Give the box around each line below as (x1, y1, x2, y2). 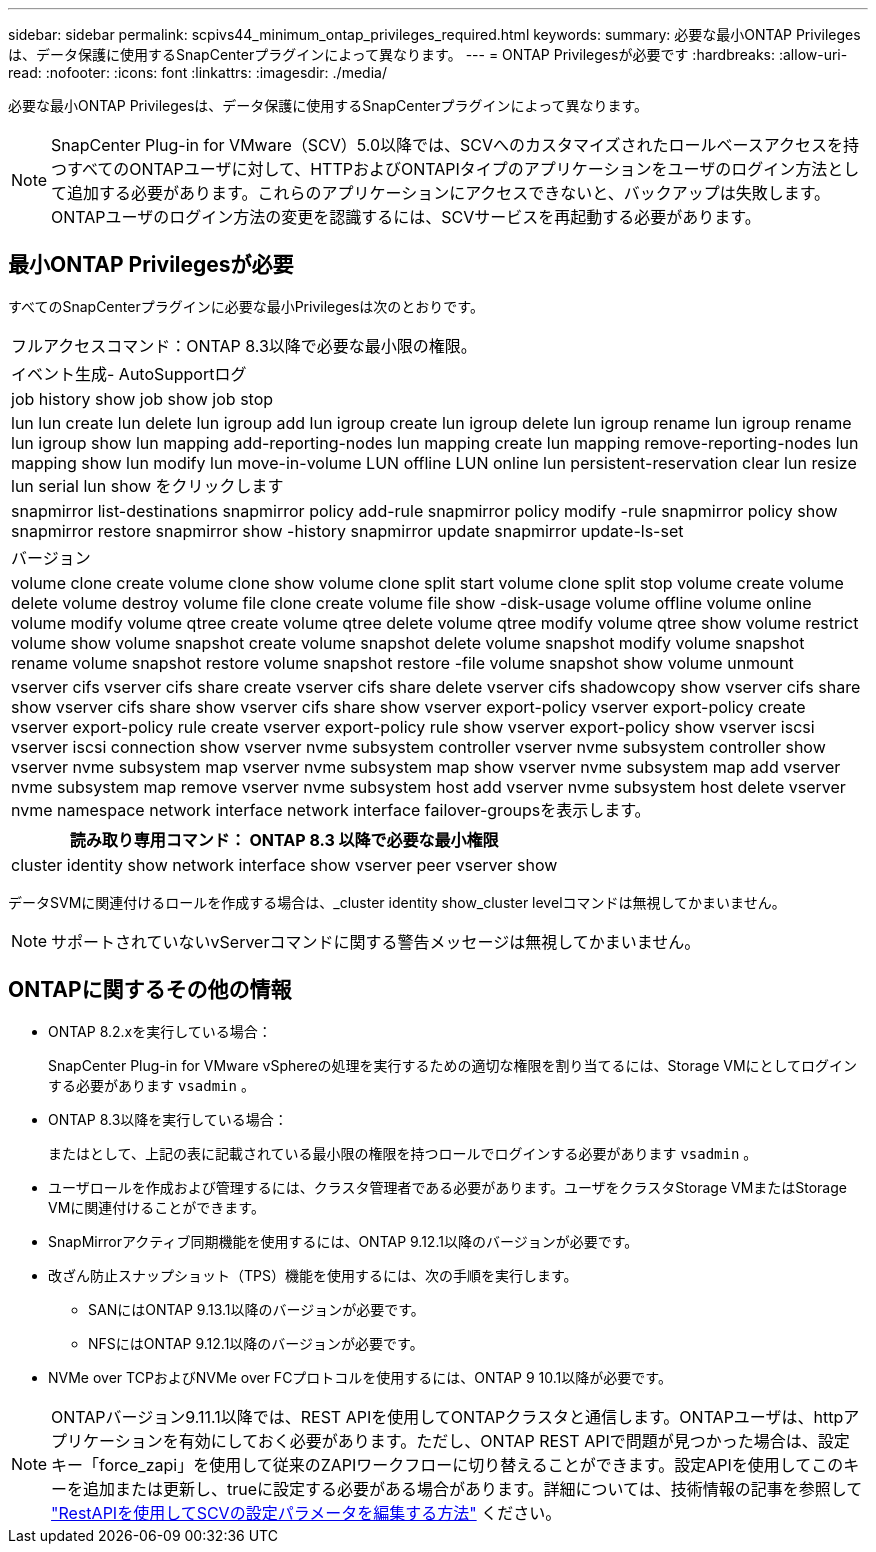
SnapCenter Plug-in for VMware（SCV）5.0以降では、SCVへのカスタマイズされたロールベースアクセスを (51, 135, 844, 155)
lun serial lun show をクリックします (11, 475, 284, 496)
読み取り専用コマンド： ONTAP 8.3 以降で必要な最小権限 (69, 829, 499, 850)
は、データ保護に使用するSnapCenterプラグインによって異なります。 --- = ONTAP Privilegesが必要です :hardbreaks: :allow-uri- (8, 46, 848, 63)
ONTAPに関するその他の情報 (8, 977, 292, 1003)
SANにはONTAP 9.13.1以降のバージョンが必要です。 (88, 1300, 425, 1318)
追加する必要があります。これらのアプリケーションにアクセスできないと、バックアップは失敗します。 (67, 183, 831, 203)
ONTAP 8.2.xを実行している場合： (48, 1022, 272, 1040)
